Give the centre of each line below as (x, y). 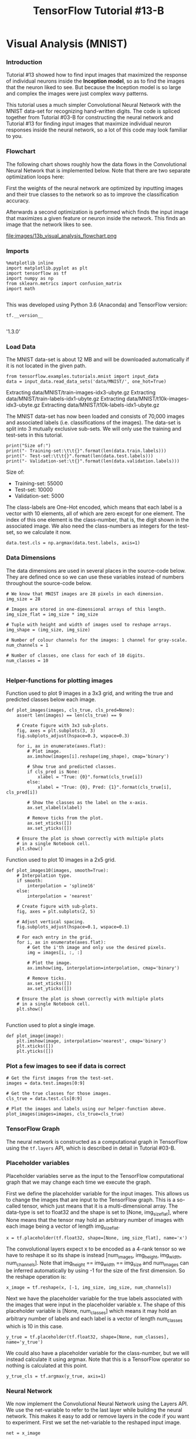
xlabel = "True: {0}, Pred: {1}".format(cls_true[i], (104, 787)
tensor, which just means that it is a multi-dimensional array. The (100, 1206)
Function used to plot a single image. (51, 1025)
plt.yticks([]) (35, 1051)
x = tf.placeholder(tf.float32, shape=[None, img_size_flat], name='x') (97, 1238)
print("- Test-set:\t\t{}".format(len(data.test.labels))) (80, 456)
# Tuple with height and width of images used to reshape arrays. (89, 624)
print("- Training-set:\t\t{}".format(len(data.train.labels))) (86, 451)
